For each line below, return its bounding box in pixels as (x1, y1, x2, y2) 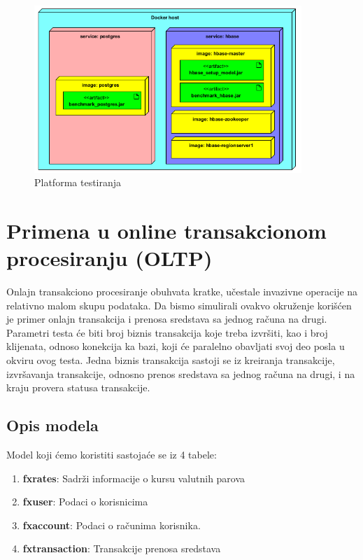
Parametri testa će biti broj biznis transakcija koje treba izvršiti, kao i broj (6, 325, 328, 339)
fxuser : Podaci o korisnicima (22, 494, 148, 509)
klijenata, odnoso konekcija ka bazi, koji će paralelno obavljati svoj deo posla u (6, 339, 345, 353)
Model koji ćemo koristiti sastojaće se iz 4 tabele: (6, 447, 217, 462)
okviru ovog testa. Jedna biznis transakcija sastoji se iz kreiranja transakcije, (6, 353, 335, 367)
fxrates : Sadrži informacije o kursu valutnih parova (22, 470, 245, 485)
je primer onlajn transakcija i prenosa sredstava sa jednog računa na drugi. (6, 311, 327, 326)
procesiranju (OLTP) (6, 244, 213, 272)
